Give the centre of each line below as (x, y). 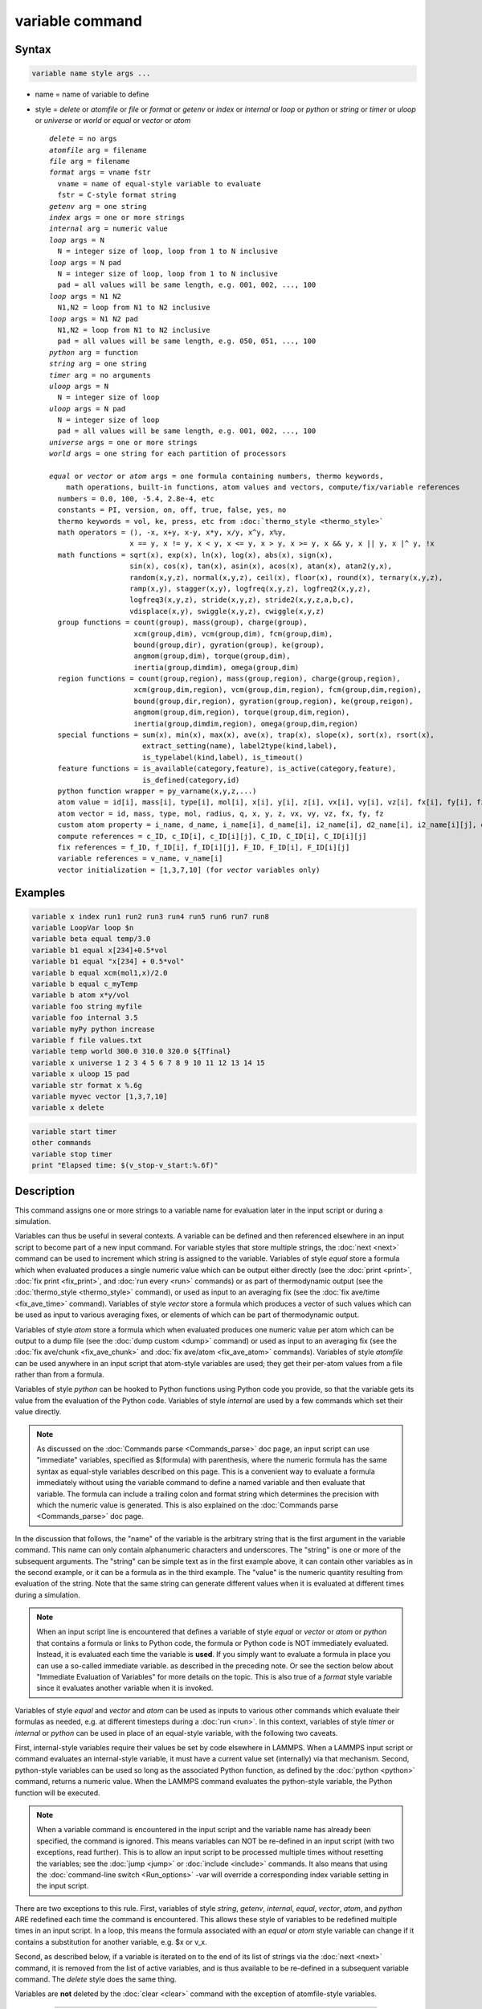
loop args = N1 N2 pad (94, 319)
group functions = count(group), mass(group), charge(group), (183, 622)
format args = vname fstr (100, 172)
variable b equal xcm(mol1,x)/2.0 (100, 973)
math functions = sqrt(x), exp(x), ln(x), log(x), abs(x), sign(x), (195, 555)
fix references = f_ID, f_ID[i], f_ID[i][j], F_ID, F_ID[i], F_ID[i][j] (204, 847)
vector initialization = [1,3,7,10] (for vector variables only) (189, 869)
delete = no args (83, 139)
